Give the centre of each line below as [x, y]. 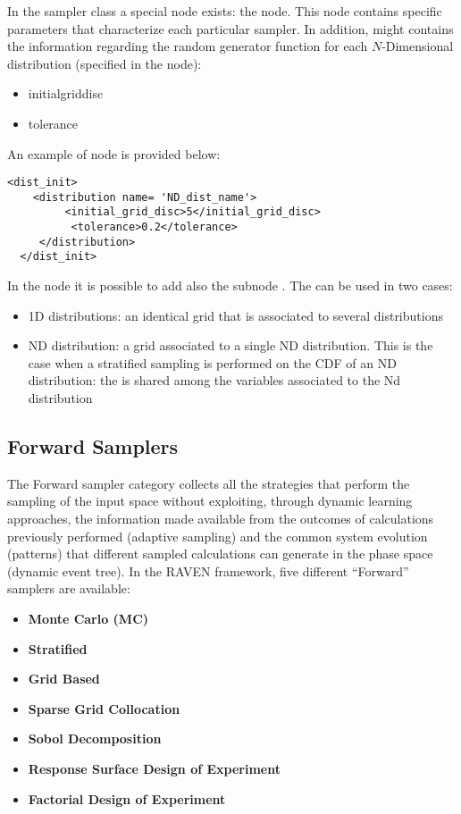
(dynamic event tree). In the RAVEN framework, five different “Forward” [208, 571]
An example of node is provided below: [114, 153]
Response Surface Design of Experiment [154, 768]
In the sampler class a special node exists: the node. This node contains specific [225, 11]
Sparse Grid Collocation [104, 708]
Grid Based [64, 679]
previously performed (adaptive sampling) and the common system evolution [218, 536]
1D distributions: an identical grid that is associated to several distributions [235, 315]
